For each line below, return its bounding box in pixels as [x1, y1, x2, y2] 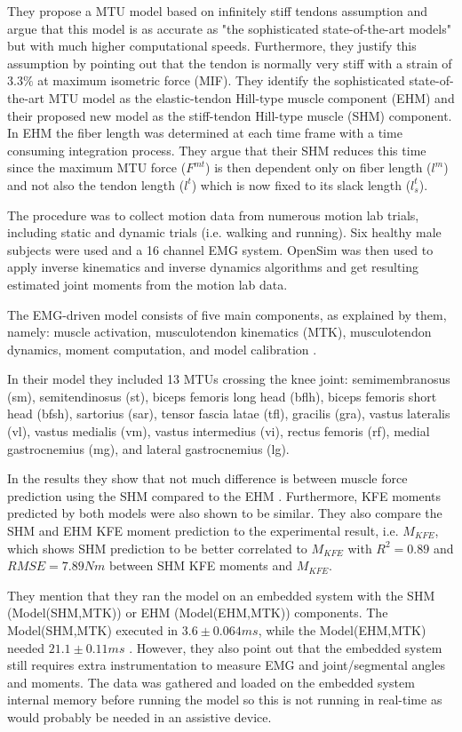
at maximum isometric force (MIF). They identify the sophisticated [37, 71, 405, 90]
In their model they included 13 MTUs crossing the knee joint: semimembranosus [7, 370, 450, 388]
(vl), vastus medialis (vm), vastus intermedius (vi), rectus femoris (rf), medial [7, 422, 430, 441]
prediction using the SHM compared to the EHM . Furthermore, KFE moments [7, 486, 442, 505]
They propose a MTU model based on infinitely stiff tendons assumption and [7, 2, 428, 20]
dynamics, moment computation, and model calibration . [7, 339, 317, 358]
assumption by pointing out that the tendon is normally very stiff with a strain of [7, 53, 452, 72]
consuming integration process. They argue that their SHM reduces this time [7, 140, 426, 159]
